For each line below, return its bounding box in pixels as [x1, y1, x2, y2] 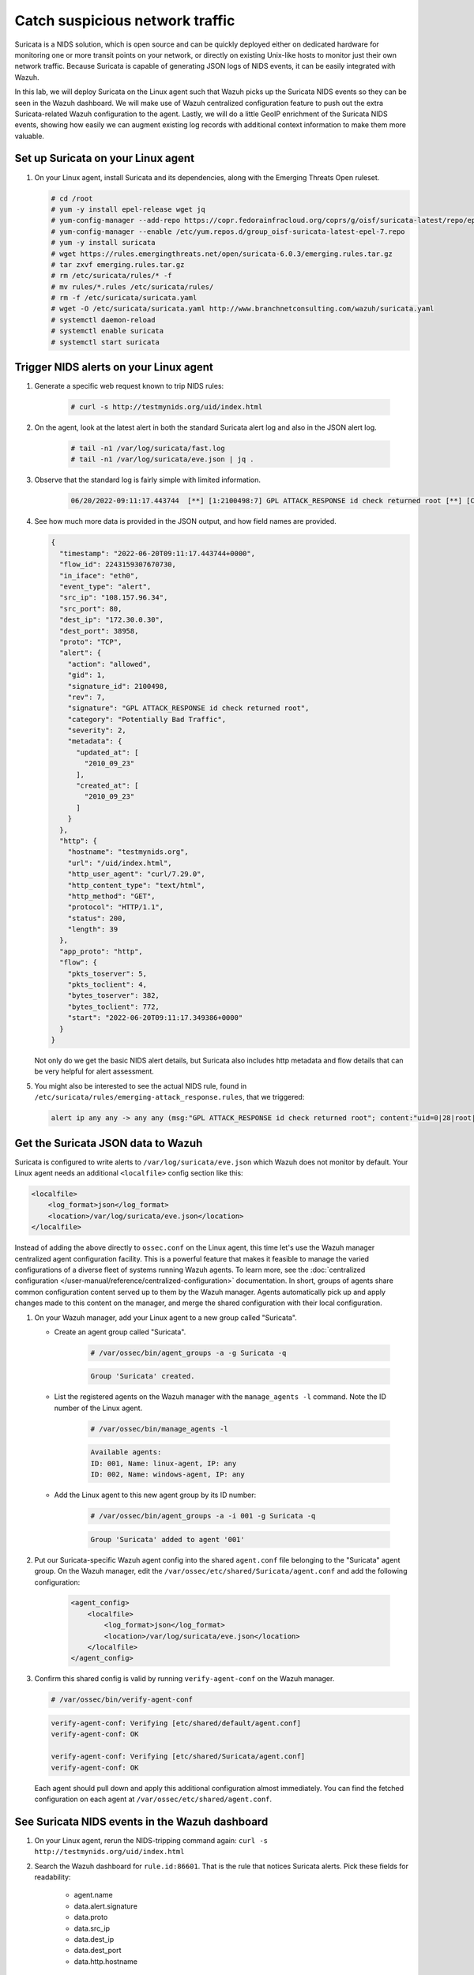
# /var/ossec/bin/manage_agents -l [90, 1424, 228, 1433]
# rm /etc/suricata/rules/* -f [51, 271, 173, 280]
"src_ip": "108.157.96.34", [59, 593, 168, 602]
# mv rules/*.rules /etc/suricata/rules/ [51, 282, 214, 292]
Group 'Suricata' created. [90, 1371, 195, 1381]
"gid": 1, [67, 671, 106, 679]
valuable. [14, 131, 45, 141]
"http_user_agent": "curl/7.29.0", [67, 870, 205, 878]
